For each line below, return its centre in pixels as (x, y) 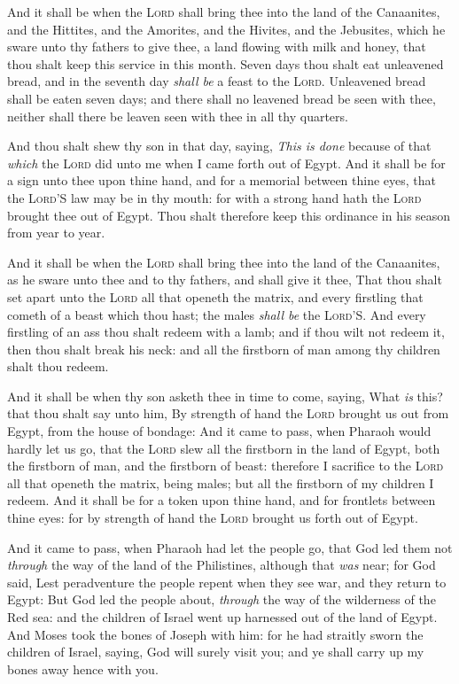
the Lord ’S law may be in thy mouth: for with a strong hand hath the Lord (214, 197)
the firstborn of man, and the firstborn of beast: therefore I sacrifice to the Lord (226, 466)
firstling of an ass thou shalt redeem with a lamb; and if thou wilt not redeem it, (226, 332)
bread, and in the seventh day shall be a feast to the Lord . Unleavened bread (217, 81)
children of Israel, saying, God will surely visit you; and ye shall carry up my (216, 652)
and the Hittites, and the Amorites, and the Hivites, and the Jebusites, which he (226, 29)
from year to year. (56, 233)
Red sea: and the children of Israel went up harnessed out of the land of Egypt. (222, 617)
